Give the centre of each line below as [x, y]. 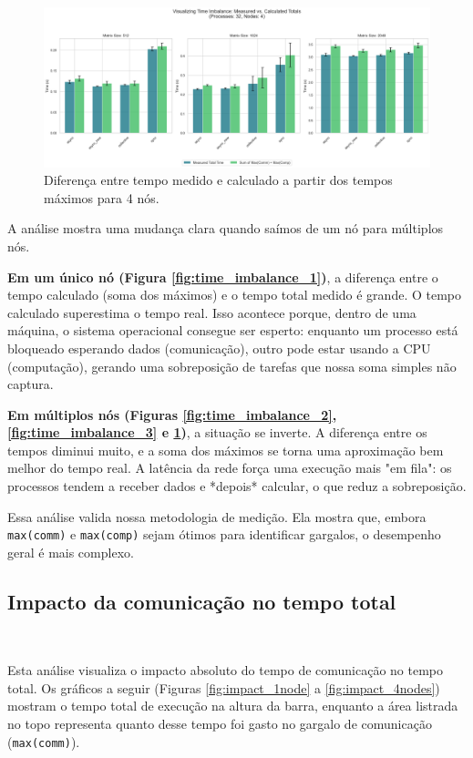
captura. [31, 384]
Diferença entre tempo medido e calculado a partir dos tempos [218, 180]
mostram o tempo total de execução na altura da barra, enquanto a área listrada [233, 706]
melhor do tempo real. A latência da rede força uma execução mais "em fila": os [230, 468]
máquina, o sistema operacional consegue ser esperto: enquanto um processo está [233, 330]
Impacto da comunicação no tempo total [202, 601]
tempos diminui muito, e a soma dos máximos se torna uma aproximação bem [226, 450]
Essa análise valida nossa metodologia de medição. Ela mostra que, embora [217, 516]
